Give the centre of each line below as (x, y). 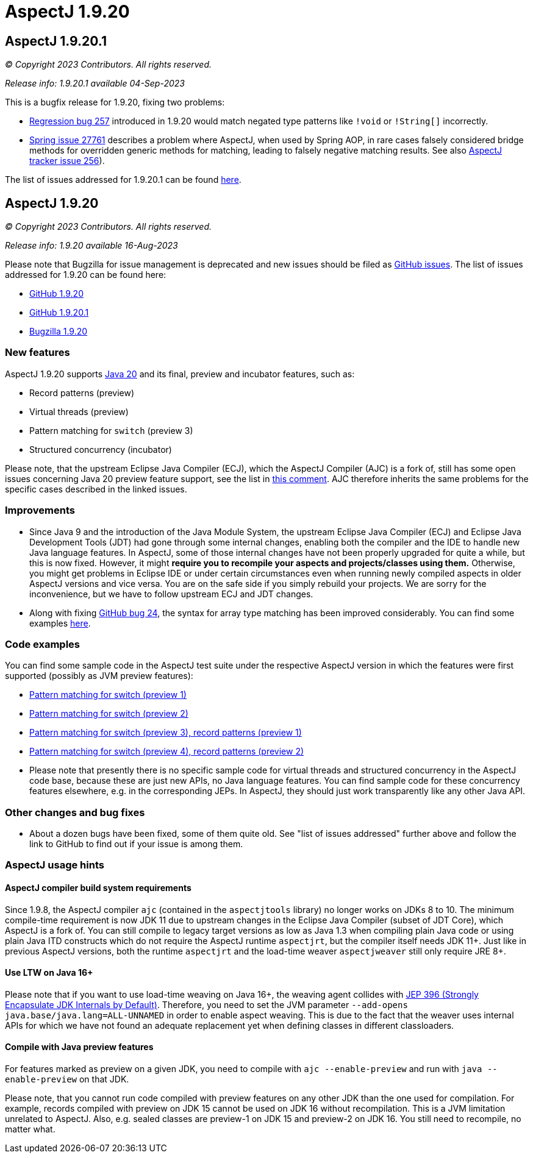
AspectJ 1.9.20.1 (56, 41)
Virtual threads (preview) (79, 411)
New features (38, 353)
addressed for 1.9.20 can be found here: (86, 275)
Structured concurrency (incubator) (101, 449)
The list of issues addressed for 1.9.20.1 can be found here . (123, 180)
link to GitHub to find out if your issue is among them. (136, 844)
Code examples (43, 644)
